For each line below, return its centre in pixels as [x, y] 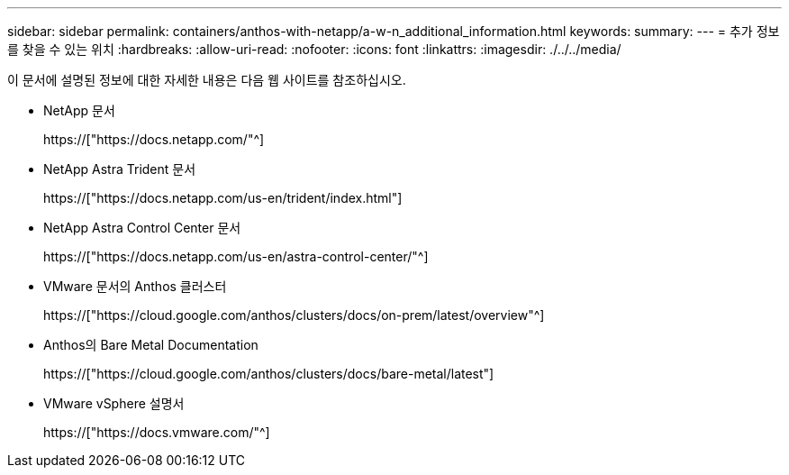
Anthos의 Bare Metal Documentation [151, 345]
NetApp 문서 [79, 110]
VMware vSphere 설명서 [114, 403]
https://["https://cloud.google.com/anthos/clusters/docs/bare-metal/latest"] [269, 374]
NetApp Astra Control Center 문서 [142, 228]
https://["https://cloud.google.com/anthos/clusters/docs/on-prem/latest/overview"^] [294, 315]
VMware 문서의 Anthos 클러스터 [135, 286]
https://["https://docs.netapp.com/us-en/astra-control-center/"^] [236, 256]
